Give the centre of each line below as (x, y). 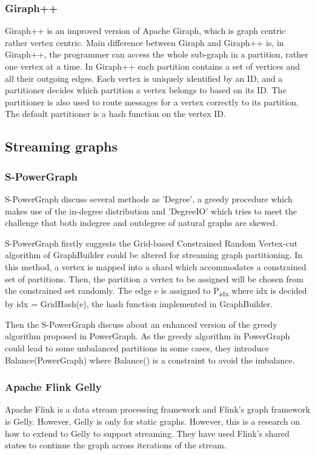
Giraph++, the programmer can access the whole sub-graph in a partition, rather (157, 54)
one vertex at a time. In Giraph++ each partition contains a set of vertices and (152, 66)
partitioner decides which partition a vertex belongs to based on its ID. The (146, 90)
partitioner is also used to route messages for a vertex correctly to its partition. (152, 101)
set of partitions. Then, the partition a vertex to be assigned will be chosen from (154, 278)
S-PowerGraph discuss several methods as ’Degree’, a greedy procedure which (149, 198)
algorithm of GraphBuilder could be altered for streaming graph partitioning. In (154, 255)
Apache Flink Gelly (53, 387)
